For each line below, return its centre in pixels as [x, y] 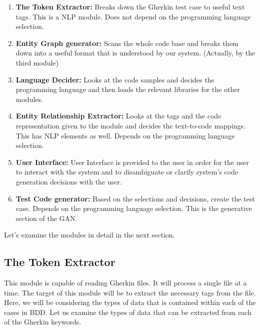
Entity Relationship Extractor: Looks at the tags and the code [118, 116]
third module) [37, 62]
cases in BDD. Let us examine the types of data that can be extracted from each [128, 312]
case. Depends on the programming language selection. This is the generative [134, 208]
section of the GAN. [46, 218]
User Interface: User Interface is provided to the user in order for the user [132, 162]
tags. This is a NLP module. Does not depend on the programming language [133, 16]
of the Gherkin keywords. [43, 322]
